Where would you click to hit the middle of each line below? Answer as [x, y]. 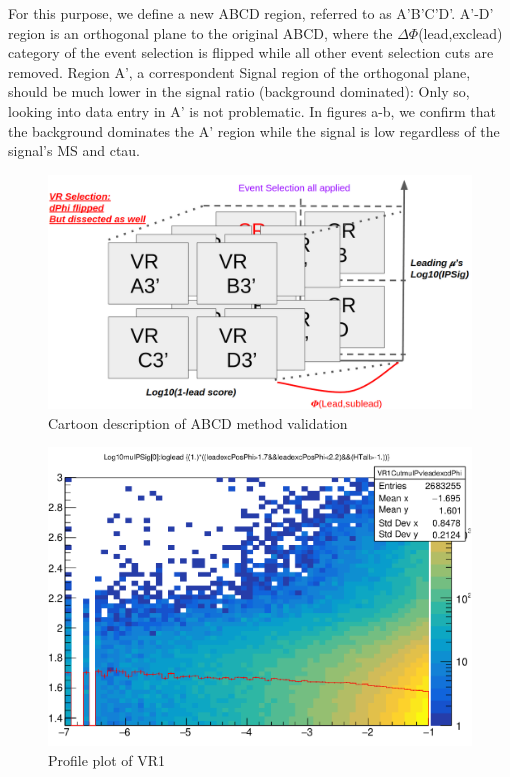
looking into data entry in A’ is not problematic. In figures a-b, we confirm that [252, 110]
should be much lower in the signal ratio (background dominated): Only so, [239, 91]
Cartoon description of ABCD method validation [198, 422]
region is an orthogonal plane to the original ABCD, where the [200, 32]
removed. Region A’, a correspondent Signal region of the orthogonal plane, [239, 71]
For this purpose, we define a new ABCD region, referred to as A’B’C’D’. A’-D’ [251, 13]
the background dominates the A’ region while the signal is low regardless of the [254, 130]
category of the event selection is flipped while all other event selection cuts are [251, 52]
